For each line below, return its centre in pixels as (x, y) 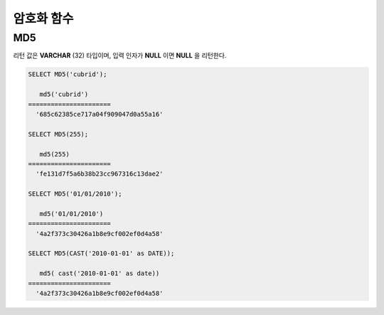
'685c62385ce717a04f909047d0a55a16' (100, 114)
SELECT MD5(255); (58, 134)
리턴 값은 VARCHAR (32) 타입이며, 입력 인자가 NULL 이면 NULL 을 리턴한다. (120, 55)
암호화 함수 (43, 18)
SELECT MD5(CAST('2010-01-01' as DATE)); (101, 253)
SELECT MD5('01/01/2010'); (75, 194)
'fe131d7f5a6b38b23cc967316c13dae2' (100, 174)
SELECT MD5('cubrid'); (68, 74)
